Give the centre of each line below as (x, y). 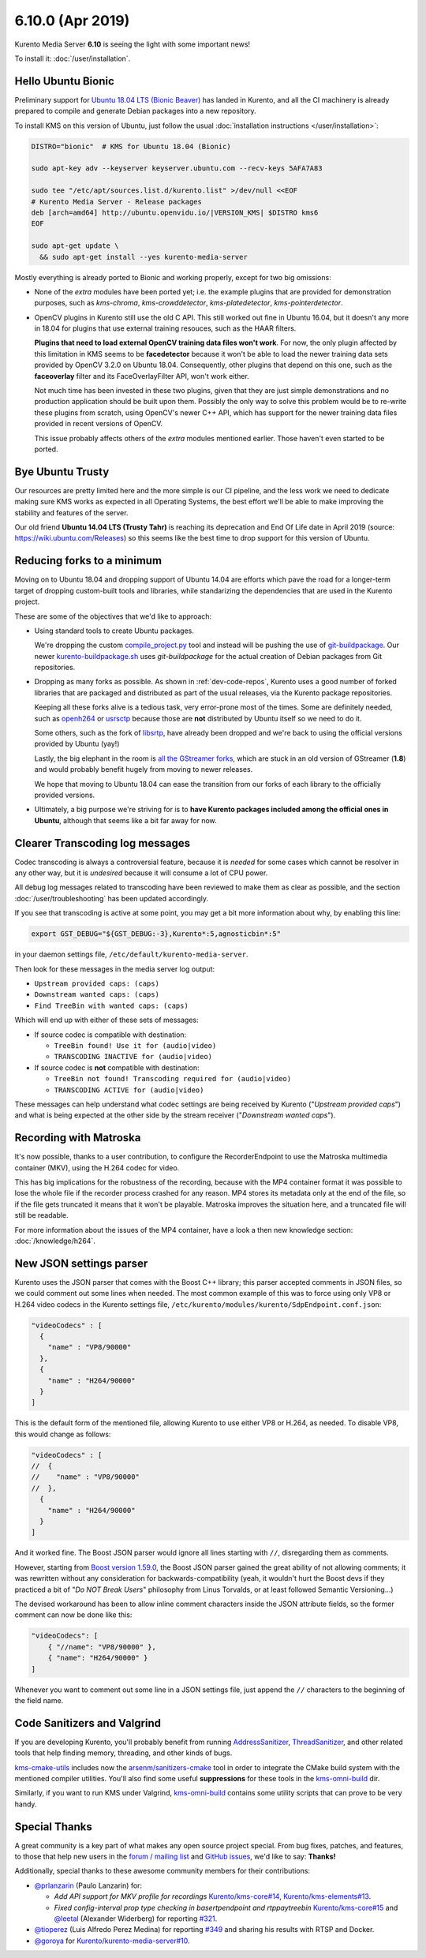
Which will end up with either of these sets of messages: (106, 1020)
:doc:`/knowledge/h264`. (55, 1241)
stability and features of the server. (71, 512)
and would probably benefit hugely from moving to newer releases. (144, 769)
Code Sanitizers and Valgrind (88, 1723)
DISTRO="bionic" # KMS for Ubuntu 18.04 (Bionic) (131, 146)
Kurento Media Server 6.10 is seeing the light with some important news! (133, 44)
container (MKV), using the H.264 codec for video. (97, 1167)
